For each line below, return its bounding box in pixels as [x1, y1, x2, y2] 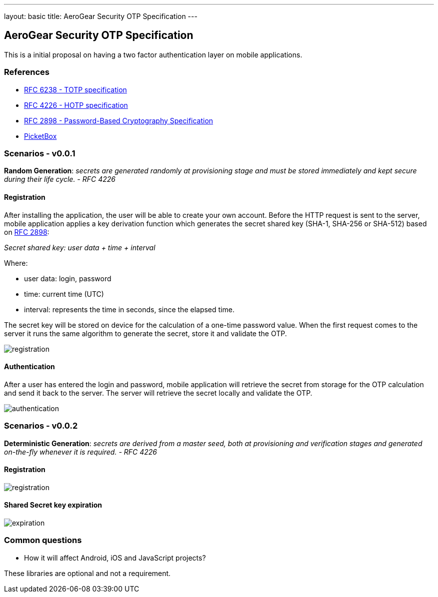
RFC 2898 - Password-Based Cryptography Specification [24, 116, 213, 125]
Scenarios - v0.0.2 [4, 421, 78, 431]
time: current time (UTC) [24, 289, 104, 298]
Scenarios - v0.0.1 [4, 148, 75, 158]
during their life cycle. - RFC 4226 [4, 175, 115, 184]
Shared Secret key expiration [4, 501, 102, 510]
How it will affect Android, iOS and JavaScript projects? [24, 553, 206, 562]
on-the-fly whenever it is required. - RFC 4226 [4, 447, 157, 456]
